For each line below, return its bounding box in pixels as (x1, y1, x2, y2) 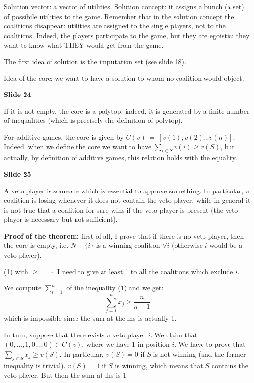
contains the (211, 360, 249, 370)
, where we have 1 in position (82, 339, 170, 349)
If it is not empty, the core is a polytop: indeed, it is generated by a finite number (4, 105, 250, 116)
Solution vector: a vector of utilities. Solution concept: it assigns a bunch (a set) (4, 1, 244, 11)
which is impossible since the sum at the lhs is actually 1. (4, 313, 177, 323)
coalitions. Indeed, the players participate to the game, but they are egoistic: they (4, 30, 250, 40)
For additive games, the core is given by (4, 131, 124, 142)
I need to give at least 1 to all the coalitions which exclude (57, 266, 233, 276)
